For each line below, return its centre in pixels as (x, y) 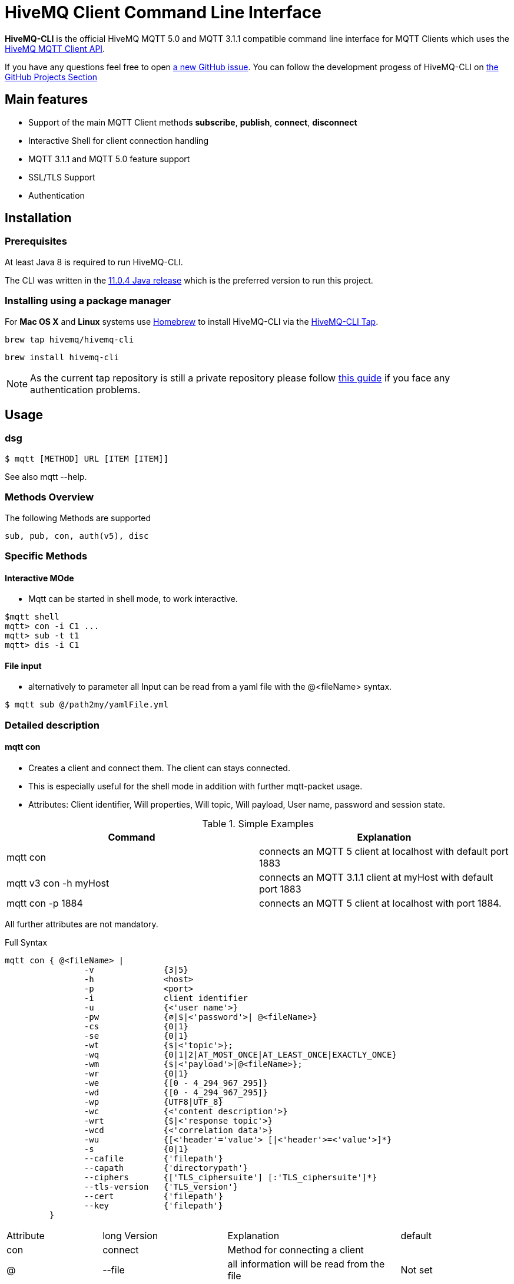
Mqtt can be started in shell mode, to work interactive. (133, 599)
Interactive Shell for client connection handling (118, 140)
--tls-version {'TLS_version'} (161, 1186)
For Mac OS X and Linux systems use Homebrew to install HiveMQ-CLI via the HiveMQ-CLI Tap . (192, 321)
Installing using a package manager (88, 301)
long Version (130, 1235)
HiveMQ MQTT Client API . (55, 48)
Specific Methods (46, 556)
